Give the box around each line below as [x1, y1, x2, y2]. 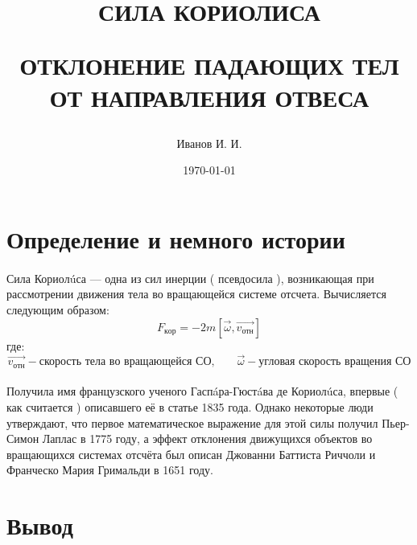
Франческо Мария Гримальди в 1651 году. [6, 461, 213, 478]
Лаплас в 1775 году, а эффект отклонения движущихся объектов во [42, 430, 373, 447]
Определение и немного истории [6, 222, 345, 255]
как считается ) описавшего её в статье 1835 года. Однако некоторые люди [6, 398, 374, 415]
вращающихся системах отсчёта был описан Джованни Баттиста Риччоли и [6, 445, 376, 462]
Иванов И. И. [176, 134, 242, 151]
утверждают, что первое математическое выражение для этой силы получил [6, 414, 378, 431]
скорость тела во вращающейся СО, [39, 356, 215, 368]
